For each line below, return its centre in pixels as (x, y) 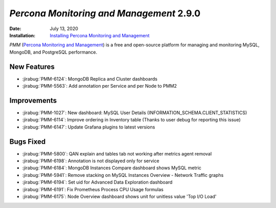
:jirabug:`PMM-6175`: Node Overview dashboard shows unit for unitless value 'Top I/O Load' (119, 196)
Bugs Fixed (28, 141)
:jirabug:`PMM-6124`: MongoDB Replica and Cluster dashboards (90, 79)
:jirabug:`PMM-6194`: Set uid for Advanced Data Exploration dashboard (97, 182)
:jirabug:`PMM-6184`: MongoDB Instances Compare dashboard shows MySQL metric (112, 168)
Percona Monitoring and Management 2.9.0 (105, 13)
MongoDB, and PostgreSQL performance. (53, 52)
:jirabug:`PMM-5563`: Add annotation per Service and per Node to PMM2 (100, 86)
